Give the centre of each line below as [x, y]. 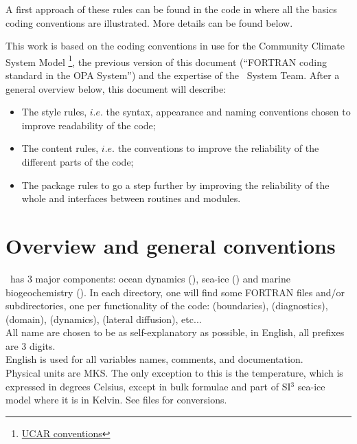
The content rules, [60, 148]
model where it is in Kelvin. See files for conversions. [116, 400]
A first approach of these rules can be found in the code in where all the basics [171, 9]
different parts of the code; [78, 162]
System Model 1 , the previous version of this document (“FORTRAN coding [166, 60]
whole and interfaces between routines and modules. [131, 198]
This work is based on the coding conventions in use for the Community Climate [175, 46]
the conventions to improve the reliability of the [218, 148]
